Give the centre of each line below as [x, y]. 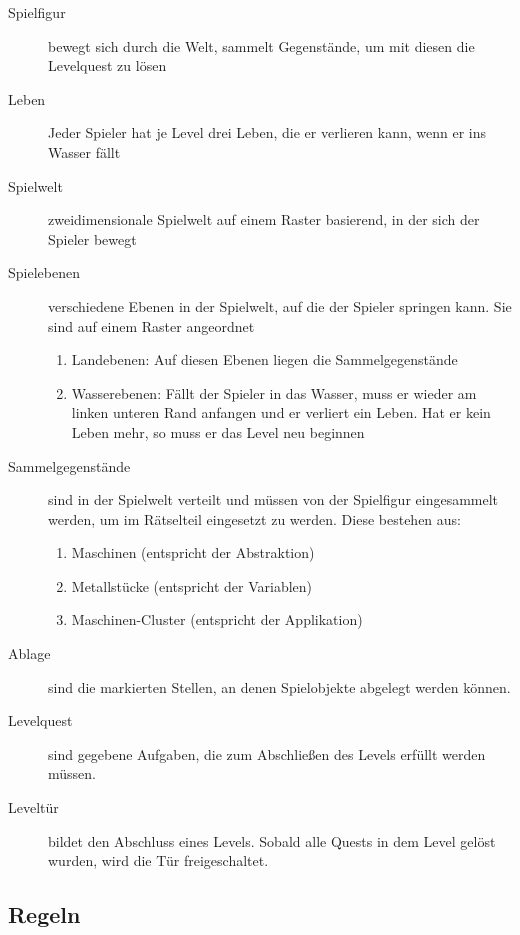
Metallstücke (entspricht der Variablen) [192, 585]
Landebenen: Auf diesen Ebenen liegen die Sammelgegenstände [264, 359]
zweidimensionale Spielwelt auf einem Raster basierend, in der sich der [264, 219]
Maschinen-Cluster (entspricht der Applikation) [217, 619]
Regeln [44, 914]
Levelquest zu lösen [107, 65]
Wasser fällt [84, 151]
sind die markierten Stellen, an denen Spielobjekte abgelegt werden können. [279, 686]
